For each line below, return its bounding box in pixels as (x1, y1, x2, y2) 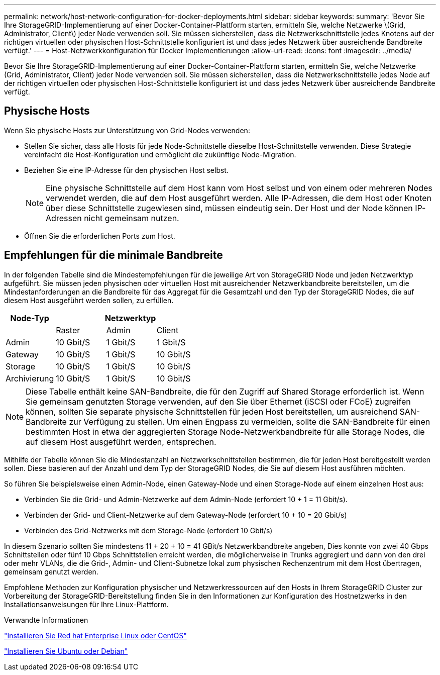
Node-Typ (10, 313, 49, 323)
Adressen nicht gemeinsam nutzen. (46, 213, 179, 223)
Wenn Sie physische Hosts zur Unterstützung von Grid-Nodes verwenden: (4, 126, 250, 135)
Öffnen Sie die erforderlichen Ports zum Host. (24, 231, 175, 240)
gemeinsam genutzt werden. (4, 567, 98, 576)
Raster (56, 325, 80, 335)
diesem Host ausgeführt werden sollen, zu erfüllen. (4, 296, 174, 305)
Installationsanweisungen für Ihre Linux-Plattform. (4, 600, 169, 609)
